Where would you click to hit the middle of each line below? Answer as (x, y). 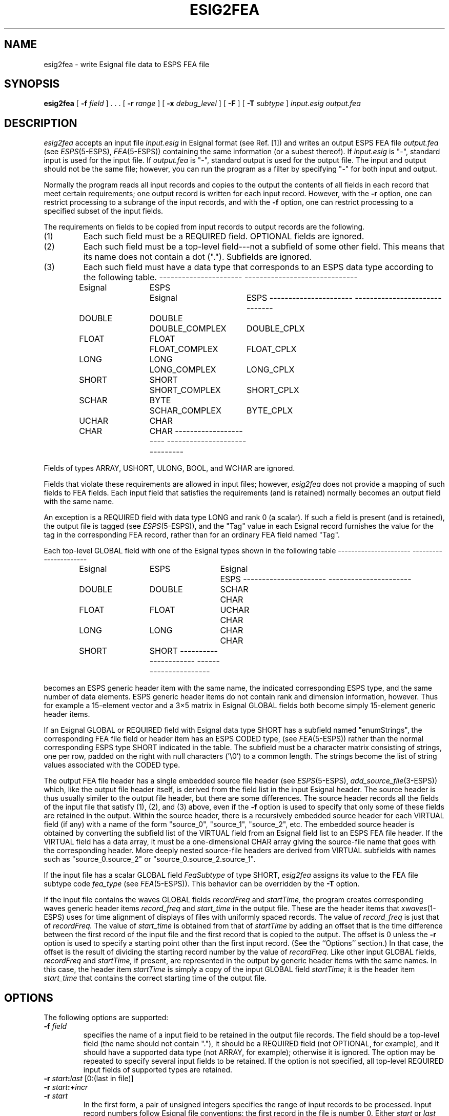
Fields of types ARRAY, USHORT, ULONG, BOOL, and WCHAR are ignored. (169, 468)
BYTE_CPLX (270, 411)
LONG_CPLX (270, 370)
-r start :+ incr (66, 1087)
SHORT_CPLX (273, 390)
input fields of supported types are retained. (158, 1070)
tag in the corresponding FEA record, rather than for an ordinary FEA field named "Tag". (192, 535)
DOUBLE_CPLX (275, 329)
